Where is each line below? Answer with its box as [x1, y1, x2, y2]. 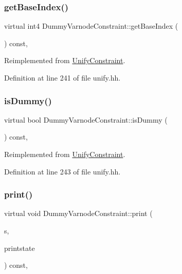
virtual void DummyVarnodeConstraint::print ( [4, 208, 153, 219]
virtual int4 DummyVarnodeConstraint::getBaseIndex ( [4, 21, 178, 31]
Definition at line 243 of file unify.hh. [4, 166, 121, 177]
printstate [4, 242, 35, 253]
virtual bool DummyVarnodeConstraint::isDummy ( [4, 114, 168, 125]
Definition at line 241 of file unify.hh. [4, 72, 121, 83]
